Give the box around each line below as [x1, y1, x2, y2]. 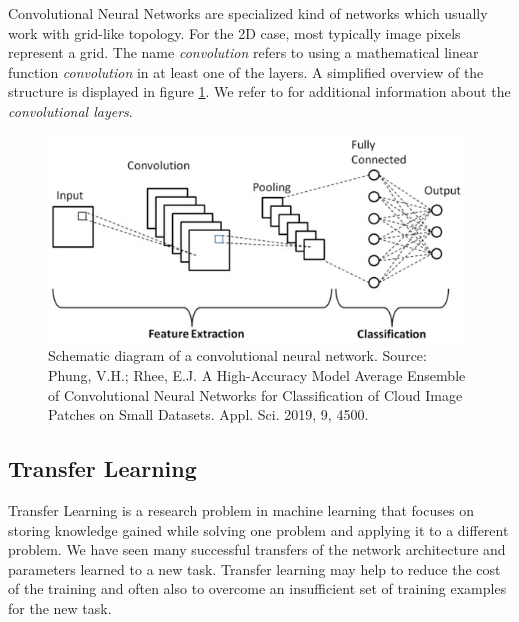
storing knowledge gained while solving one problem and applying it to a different [8, 519, 509, 540]
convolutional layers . [8, 100, 133, 121]
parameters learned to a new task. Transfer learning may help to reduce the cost [8, 558, 501, 579]
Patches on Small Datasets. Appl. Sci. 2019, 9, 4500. [48, 404, 369, 425]
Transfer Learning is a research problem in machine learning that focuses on [8, 499, 474, 520]
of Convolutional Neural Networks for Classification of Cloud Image [48, 384, 463, 405]
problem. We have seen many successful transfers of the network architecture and [8, 539, 506, 560]
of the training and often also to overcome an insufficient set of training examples [8, 578, 507, 599]
